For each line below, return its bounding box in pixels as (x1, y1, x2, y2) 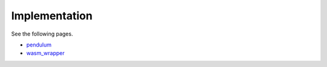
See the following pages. (11, 30, 73, 37)
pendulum (26, 41, 51, 48)
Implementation (11, 9, 93, 22)
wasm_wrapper (26, 49, 65, 57)
